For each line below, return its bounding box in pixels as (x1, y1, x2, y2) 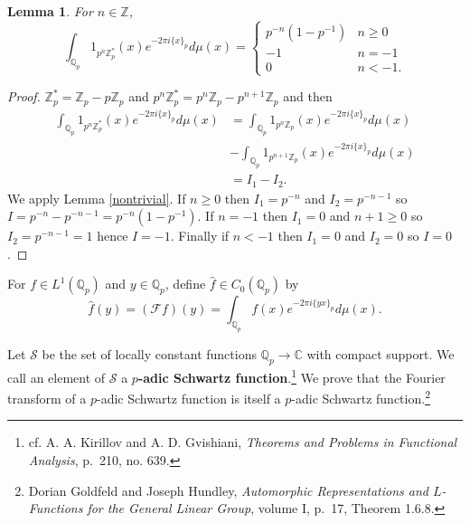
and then (283, 87, 333, 106)
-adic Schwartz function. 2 (291, 386, 430, 407)
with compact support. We (306, 345, 455, 364)
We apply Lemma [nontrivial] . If (7, 188, 186, 207)
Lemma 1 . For (7, 2, 93, 20)
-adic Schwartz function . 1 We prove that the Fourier (137, 365, 446, 386)
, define (164, 274, 206, 293)
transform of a (7, 388, 87, 407)
